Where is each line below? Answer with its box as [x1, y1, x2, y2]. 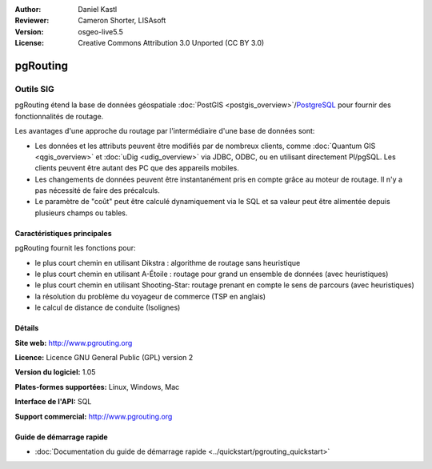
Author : [14, 5, 42, 14]
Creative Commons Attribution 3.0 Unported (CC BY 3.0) [78, 38, 265, 48]
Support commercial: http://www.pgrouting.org [14, 411, 173, 421]
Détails [14, 323, 39, 333]
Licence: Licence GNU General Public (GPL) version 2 [14, 352, 194, 362]
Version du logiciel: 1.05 [14, 367, 96, 377]
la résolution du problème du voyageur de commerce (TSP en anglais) [34, 291, 266, 301]
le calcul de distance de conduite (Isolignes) [34, 303, 181, 312]
